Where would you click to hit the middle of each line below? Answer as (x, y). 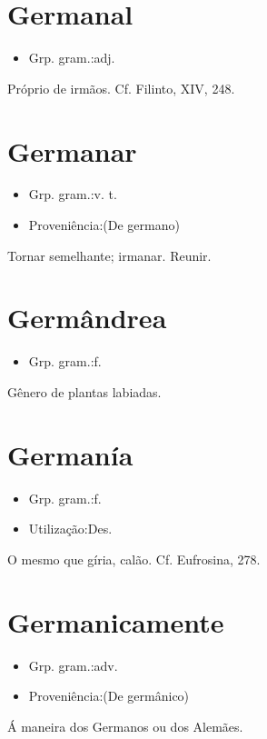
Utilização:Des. (70, 529)
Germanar (72, 150)
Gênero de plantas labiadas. (84, 391)
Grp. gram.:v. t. (73, 194)
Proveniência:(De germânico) (109, 696)
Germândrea (87, 318)
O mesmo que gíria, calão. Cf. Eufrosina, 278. (134, 559)
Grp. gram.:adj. (72, 58)
